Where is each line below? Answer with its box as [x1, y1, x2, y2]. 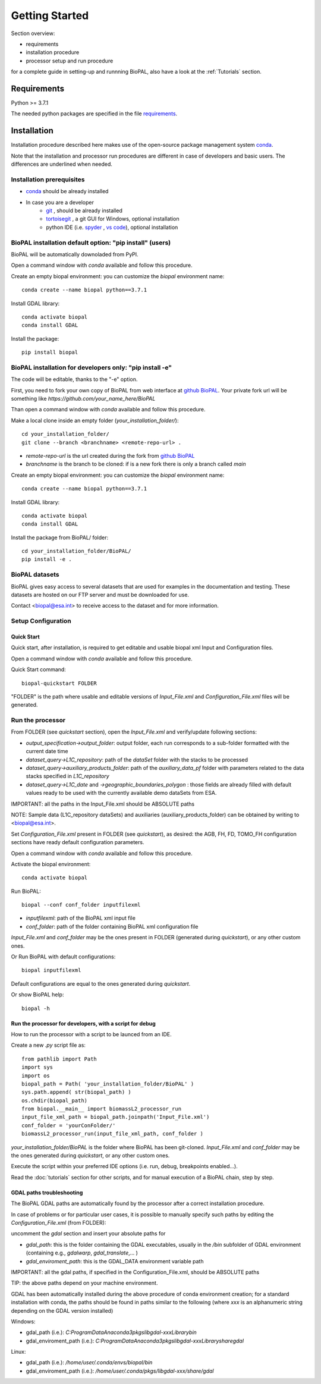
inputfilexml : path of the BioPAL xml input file [26, 914, 136, 921]
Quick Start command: [11, 666, 67, 673]
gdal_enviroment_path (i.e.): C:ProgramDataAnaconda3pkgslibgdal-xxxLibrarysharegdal [26, 1337, 244, 1344]
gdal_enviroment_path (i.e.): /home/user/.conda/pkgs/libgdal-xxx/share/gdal [26, 1367, 214, 1374]
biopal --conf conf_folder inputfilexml [21, 901, 141, 908]
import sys [21, 1064, 53, 1071]
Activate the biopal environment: [11, 860, 91, 867]
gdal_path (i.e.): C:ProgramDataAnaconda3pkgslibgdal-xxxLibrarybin [26, 1329, 197, 1336]
